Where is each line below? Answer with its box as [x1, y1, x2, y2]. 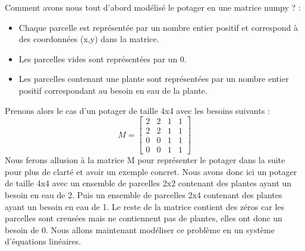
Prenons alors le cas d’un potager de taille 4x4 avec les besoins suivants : [5, 104, 270, 116]
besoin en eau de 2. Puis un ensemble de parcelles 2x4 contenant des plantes [5, 189, 282, 201]
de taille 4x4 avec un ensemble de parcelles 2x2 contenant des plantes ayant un [5, 177, 292, 189]
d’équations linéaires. [5, 235, 81, 247]
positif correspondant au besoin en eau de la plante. [18, 84, 207, 96]
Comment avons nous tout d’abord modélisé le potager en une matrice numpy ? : [5, 1, 301, 13]
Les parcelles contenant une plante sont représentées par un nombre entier [18, 72, 289, 85]
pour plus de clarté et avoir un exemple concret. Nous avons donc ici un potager [5, 165, 297, 177]
